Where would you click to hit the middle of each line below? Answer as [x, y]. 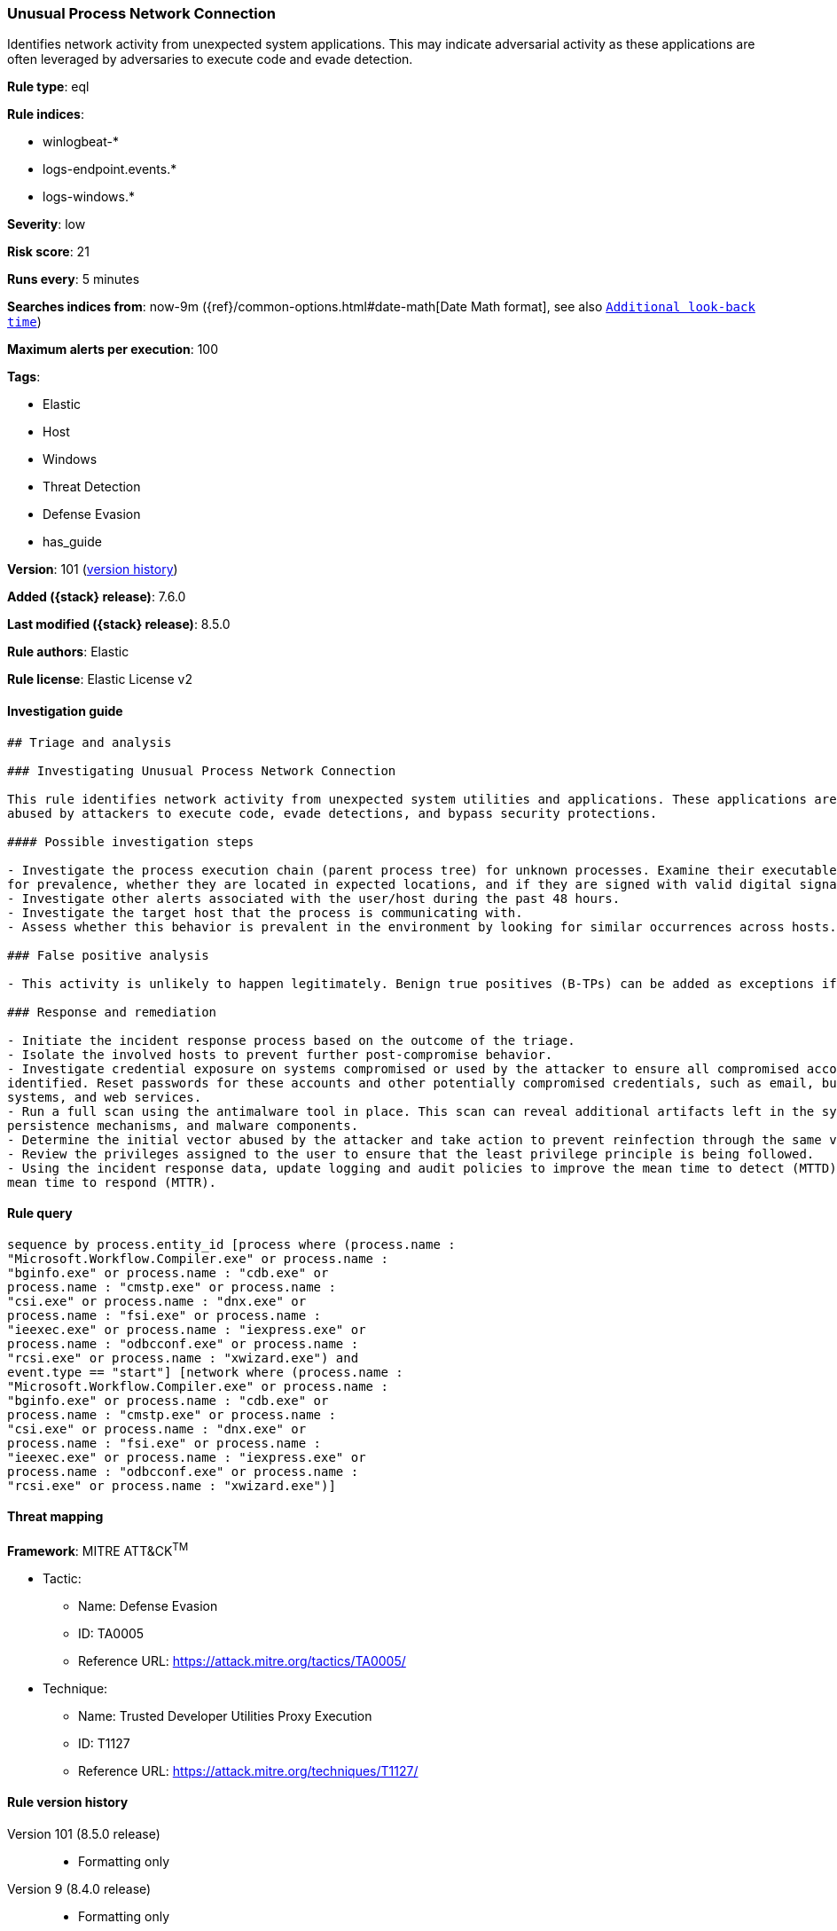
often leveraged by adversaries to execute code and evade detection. [210, 59]
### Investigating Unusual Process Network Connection [202, 770]
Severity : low [47, 224]
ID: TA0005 [111, 1633]
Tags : [24, 377]
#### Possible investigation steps [131, 841]
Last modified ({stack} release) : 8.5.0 [119, 624]
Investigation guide [65, 710]
